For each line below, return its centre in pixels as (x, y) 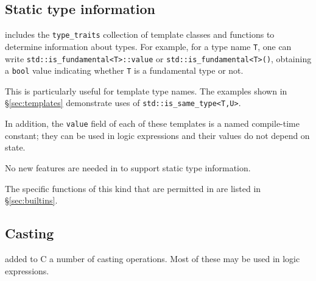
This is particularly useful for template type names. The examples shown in (146, 91)
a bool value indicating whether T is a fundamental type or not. (124, 70)
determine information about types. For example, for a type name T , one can (148, 46)
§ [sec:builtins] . (31, 200)
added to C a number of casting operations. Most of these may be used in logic (153, 258)
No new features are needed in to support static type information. (128, 167)
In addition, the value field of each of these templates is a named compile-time (152, 123)
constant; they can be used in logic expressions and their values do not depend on (157, 135)
